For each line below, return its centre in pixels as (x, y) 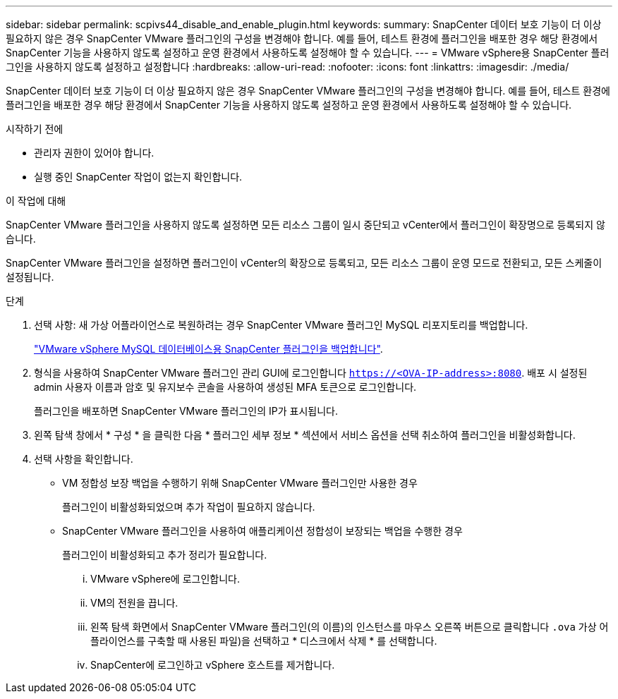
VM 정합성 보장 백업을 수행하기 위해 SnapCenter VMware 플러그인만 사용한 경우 (240, 483)
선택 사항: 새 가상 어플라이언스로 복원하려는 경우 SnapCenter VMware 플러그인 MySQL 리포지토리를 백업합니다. (281, 325)
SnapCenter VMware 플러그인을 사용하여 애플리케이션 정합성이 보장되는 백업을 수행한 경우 (262, 531)
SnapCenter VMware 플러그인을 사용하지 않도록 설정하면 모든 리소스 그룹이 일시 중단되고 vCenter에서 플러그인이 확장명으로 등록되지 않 (305, 225)
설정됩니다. (30, 277)
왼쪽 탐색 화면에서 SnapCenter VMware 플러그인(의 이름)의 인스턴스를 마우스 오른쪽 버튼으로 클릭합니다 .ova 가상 (344, 627)
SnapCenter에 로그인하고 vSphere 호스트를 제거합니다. (213, 665)
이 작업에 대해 (36, 201)
